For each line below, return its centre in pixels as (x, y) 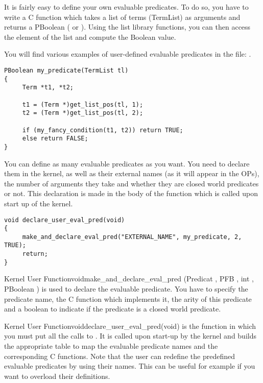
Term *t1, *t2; (48, 88)
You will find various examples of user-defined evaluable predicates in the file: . (128, 54)
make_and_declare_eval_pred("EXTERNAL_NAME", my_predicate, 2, (132, 237)
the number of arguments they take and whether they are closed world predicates (131, 183)
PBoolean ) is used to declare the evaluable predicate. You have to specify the (126, 289)
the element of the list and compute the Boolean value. (90, 37)
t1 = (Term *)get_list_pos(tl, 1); (83, 104)
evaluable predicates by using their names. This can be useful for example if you (130, 366)
